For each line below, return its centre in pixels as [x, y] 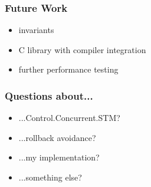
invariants [36, 30]
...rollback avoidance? [57, 137]
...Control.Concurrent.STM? [69, 118]
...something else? [50, 177]
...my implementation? [59, 157]
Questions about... [49, 95]
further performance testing [68, 69]
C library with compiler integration [82, 49]
